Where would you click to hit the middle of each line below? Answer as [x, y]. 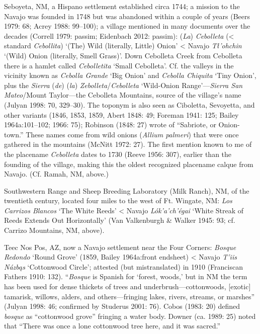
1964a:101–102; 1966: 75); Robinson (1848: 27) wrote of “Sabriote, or [110, 124]
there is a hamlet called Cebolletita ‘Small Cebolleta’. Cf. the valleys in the [119, 65]
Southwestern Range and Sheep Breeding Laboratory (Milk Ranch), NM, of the [127, 190]
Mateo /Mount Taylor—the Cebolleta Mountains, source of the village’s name [123, 95]
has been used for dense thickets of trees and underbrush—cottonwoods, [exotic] [127, 286]
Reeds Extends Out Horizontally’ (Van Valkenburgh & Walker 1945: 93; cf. [120, 220]
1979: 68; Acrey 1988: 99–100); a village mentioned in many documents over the [127, 26]
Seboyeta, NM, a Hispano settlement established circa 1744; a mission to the [122, 6]
